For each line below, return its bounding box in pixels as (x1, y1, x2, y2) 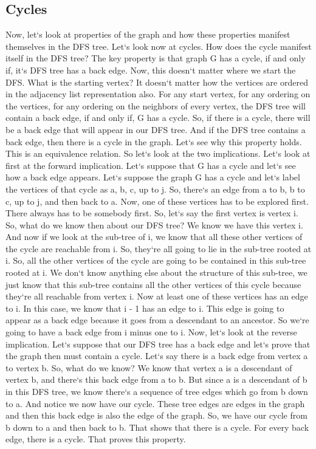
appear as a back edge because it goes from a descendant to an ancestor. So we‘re (5, 314, 309, 326)
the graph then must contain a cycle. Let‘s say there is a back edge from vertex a (5, 349, 308, 362)
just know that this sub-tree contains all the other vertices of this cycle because (5, 278, 301, 290)
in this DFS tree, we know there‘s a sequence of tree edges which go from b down (5, 385, 308, 398)
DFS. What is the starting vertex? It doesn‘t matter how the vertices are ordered (5, 75, 308, 88)
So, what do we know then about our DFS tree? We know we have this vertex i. (5, 218, 303, 231)
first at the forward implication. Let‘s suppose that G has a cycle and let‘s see (5, 159, 296, 171)
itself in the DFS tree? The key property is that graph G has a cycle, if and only (5, 52, 306, 64)
